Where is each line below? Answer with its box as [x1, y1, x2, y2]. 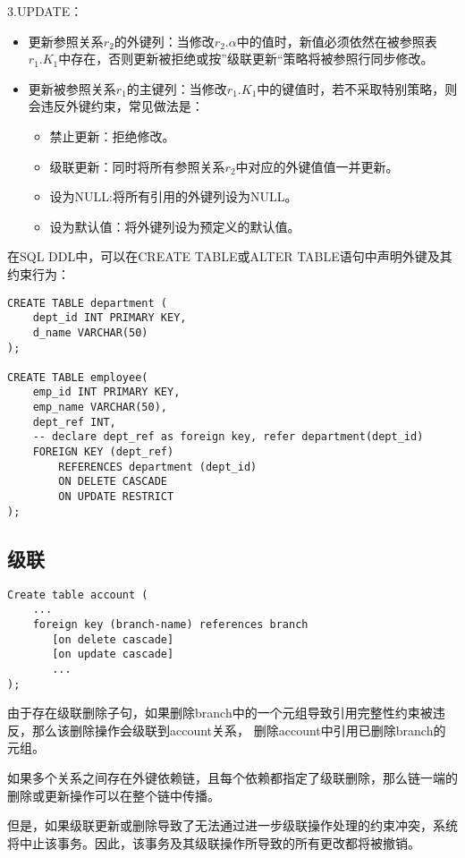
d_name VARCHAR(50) [32, 326, 148, 339]
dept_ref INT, [32, 415, 116, 429]
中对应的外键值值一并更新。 [235, 157, 399, 175]
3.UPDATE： [7, 2, 83, 20]
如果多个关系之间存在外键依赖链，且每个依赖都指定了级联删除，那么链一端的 [7, 768, 458, 786]
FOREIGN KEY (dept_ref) [32, 446, 174, 459]
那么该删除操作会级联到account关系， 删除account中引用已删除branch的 [31, 720, 446, 739]
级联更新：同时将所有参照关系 [49, 157, 225, 175]
